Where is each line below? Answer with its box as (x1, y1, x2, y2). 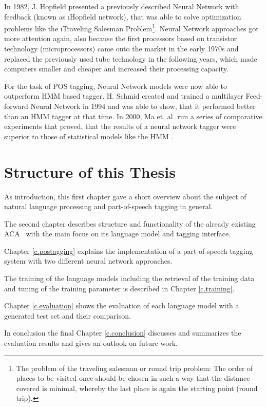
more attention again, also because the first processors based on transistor (4, 33, 237, 44)
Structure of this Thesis (4, 161, 176, 182)
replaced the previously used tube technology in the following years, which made (4, 53, 257, 64)
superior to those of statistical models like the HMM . (4, 131, 174, 141)
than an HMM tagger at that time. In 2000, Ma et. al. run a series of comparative (4, 110, 262, 121)
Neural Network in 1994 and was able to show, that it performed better (30, 101, 256, 111)
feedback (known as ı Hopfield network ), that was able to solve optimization (4, 11, 241, 22)
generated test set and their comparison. (4, 310, 131, 321)
